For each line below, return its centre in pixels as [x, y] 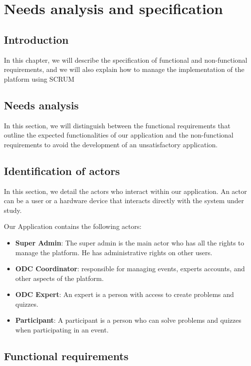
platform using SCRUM [39, 78]
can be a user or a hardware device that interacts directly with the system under [124, 200]
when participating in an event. [62, 330]
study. [13, 210]
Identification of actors [62, 170]
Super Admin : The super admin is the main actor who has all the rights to [130, 242]
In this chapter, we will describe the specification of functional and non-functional [126, 60]
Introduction [36, 39]
